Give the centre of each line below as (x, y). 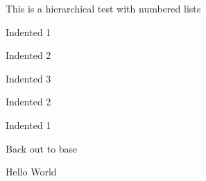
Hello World (31, 172)
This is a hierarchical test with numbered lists (103, 8)
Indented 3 (28, 78)
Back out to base (42, 148)
